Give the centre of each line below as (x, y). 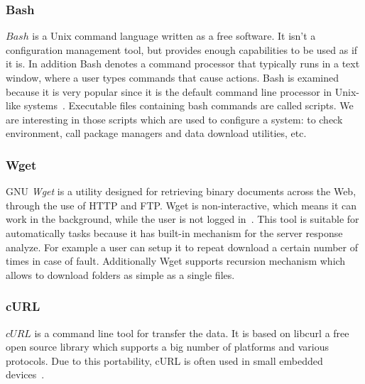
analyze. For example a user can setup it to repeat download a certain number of (182, 247)
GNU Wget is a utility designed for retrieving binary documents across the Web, (181, 191)
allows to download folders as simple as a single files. (120, 274)
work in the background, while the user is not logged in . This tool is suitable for (182, 219)
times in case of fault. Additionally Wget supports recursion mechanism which (176, 261)
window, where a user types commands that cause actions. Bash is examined (172, 77)
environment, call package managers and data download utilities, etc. (156, 133)
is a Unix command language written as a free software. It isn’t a (174, 36)
